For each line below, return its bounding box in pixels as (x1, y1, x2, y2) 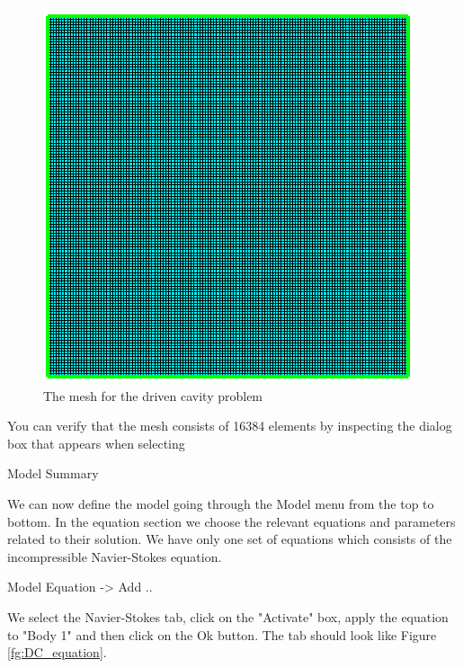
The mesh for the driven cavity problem (43, 386, 263, 405)
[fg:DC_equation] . (7, 643, 107, 662)
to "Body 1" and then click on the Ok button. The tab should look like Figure (7, 625, 437, 644)
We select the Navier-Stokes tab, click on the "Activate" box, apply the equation (7, 607, 449, 626)
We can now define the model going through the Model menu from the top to (7, 494, 434, 512)
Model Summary (7, 464, 99, 483)
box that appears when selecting (7, 433, 185, 452)
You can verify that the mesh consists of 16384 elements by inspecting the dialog (7, 416, 452, 435)
